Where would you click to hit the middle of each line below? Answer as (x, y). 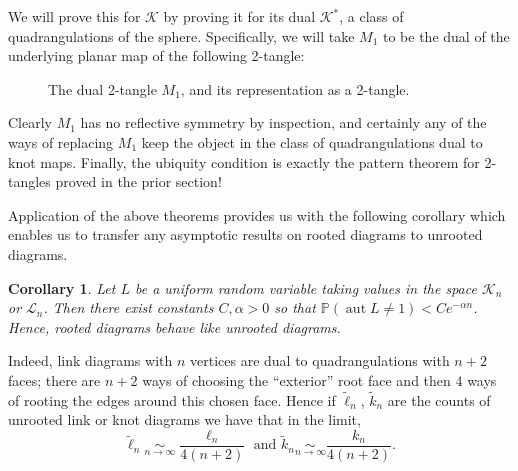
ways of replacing (61, 141)
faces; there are (54, 379)
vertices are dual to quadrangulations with (319, 360)
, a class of (371, 16)
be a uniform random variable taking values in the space (305, 287)
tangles (29, 181)
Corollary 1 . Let (62, 287)
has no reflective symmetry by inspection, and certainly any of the (283, 122)
